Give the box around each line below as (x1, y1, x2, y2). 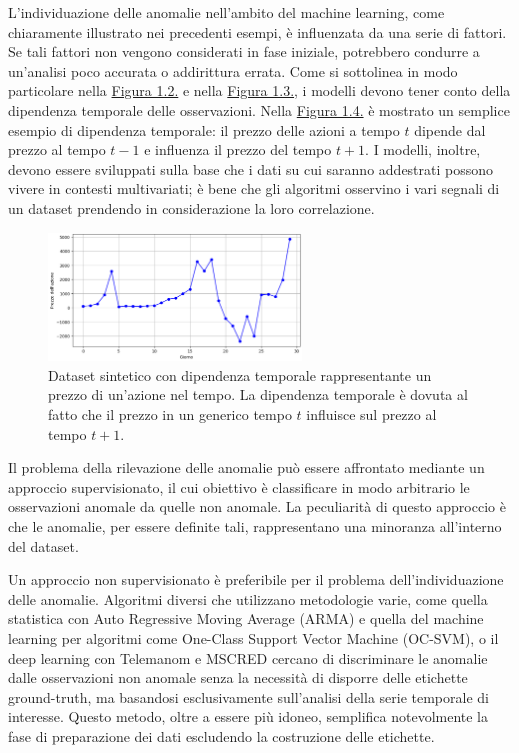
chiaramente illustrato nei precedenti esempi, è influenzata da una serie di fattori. (8, 21, 507, 42)
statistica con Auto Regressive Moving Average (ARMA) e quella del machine (8, 608, 484, 629)
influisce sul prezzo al (306, 403, 437, 424)
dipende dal (414, 119, 486, 140)
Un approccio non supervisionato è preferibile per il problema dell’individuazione (8, 569, 504, 590)
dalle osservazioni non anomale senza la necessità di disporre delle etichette (8, 667, 468, 688)
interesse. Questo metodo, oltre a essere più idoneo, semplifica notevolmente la (8, 706, 489, 727)
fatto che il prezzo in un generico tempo (48, 403, 292, 424)
